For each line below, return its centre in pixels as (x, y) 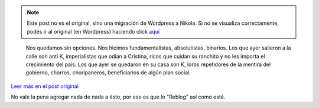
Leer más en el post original (45, 86)
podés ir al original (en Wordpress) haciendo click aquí (93, 31)
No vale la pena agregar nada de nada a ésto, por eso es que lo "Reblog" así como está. (118, 97)
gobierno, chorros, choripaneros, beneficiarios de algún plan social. (108, 73)
